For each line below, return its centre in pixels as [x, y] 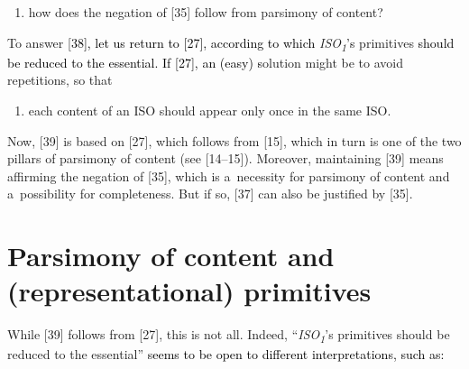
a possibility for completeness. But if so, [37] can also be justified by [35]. [210, 194]
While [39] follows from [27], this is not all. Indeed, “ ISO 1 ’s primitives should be [229, 335]
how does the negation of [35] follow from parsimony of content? [206, 12]
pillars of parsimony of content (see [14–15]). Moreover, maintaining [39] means [225, 158]
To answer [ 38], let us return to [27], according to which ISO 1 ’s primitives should [231, 43]
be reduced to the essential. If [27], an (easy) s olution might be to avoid [206, 62]
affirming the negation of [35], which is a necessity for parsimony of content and [229, 175]
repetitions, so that [60, 80]
